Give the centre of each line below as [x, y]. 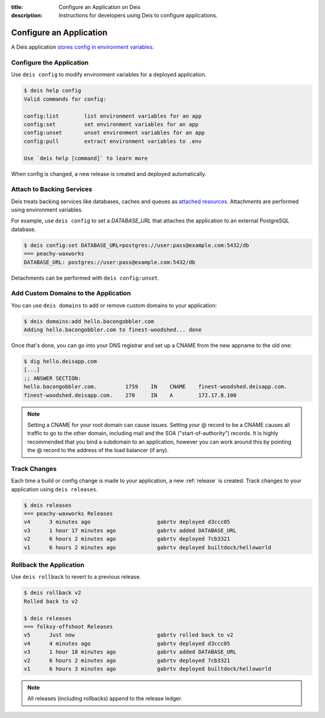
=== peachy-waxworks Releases [68, 514]
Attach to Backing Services [52, 189]
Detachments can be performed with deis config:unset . [85, 278]
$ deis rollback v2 [52, 593]
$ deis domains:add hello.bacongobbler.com [89, 321]
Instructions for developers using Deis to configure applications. [138, 16]
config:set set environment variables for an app [111, 124]
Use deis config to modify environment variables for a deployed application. [109, 75]
